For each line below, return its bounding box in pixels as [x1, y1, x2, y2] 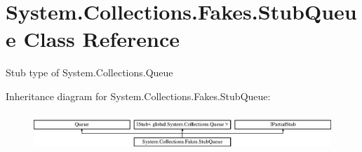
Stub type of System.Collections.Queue [6, 65, 173, 80]
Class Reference [23, 25, 180, 53]
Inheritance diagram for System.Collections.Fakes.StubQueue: [6, 88, 271, 103]
